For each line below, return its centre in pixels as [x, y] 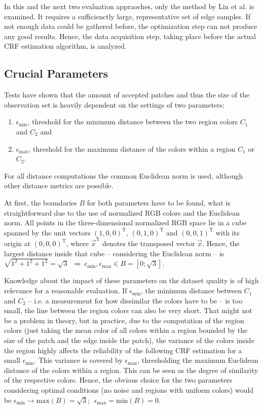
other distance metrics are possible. [59, 185]
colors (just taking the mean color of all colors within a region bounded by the [126, 330]
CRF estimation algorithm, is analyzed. [65, 46]
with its [228, 232]
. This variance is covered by [78, 360]
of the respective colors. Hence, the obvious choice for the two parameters [118, 380]
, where [77, 243]
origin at [17, 243]
